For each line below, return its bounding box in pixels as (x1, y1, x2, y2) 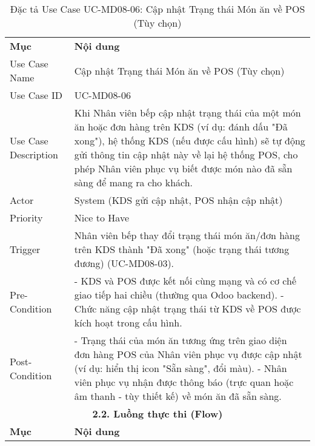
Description (10, 147, 58, 161)
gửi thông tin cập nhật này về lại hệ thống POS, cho (74, 147, 298, 161)
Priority (10, 211, 43, 225)
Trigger (10, 242, 41, 256)
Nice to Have (74, 211, 130, 225)
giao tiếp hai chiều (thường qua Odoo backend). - (74, 288, 284, 302)
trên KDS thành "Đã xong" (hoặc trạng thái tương (74, 242, 290, 256)
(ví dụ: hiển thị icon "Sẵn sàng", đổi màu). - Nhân (74, 361, 287, 375)
